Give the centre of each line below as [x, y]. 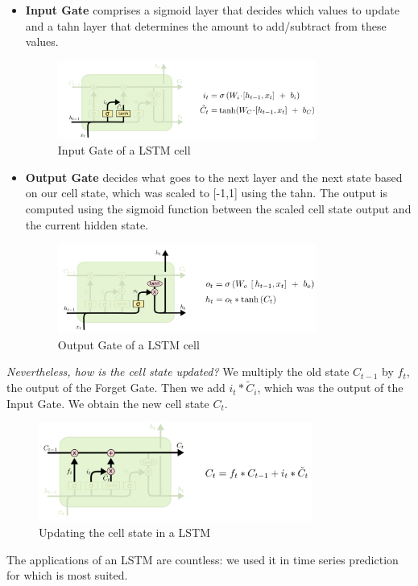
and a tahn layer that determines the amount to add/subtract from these [206, 25]
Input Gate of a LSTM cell [124, 150]
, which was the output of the [330, 388]
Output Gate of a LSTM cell [128, 344]
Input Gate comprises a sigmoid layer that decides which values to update [212, 10]
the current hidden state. [87, 224]
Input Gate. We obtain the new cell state [108, 403]
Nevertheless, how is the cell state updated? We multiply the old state [178, 371]
